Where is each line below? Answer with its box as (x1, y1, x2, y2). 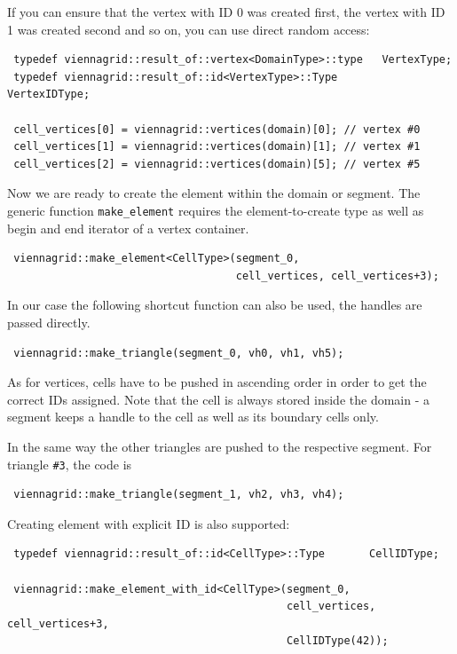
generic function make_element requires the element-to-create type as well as (7, 201, 424, 219)
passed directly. (7, 312, 91, 331)
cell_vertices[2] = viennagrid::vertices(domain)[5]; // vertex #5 (13, 157, 421, 170)
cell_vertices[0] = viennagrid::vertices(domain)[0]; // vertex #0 (13, 122, 421, 136)
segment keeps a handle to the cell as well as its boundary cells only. (7, 407, 379, 426)
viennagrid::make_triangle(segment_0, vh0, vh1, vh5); (13, 346, 344, 359)
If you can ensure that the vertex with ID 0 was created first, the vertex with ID (7, 3, 445, 20)
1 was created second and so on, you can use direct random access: (7, 20, 370, 38)
